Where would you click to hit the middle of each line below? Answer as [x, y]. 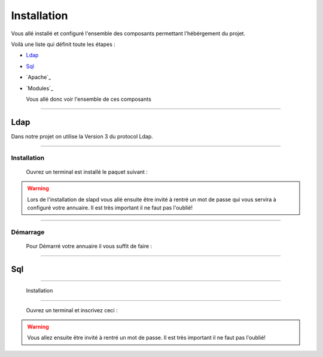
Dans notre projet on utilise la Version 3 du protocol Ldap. [82, 136]
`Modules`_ [40, 88]
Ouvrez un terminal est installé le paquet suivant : [87, 172]
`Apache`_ [39, 77]
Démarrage [28, 232]
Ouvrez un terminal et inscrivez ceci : [72, 310]
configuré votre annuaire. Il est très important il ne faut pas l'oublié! [110, 207]
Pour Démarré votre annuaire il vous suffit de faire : [89, 246]
